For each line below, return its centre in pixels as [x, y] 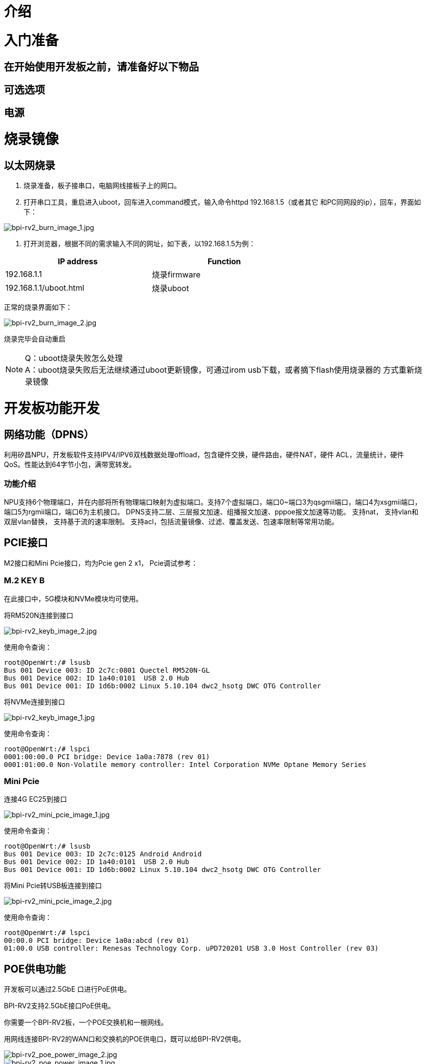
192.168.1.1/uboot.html [45, 288]
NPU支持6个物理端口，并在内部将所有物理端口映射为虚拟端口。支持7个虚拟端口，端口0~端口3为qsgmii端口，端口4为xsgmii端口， [213, 502]
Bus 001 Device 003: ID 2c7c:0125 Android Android [103, 854]
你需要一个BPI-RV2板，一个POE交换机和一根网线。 [86, 1022]
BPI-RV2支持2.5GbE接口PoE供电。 [60, 1006]
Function [224, 262]
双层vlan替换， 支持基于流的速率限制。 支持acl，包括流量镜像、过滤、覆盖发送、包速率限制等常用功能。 [171, 521]
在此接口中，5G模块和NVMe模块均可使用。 [73, 598]
